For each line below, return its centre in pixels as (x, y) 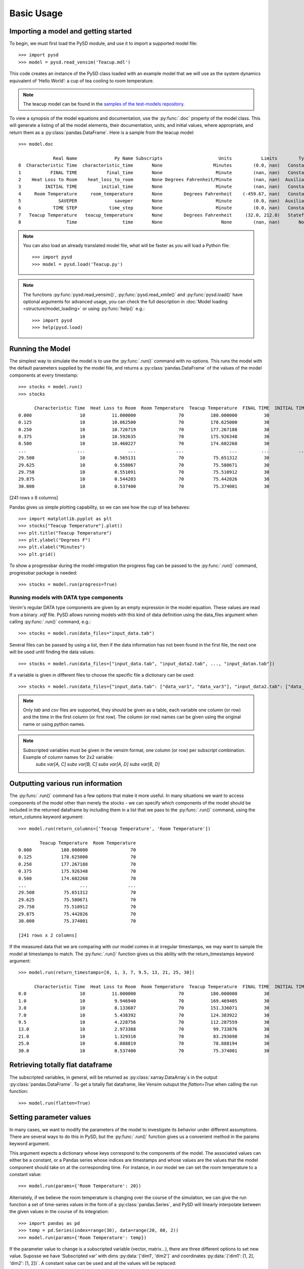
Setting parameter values (50, 1117)
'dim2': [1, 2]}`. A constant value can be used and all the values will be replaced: (93, 1263)
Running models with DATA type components (66, 597)
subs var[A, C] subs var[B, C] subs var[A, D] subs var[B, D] (98, 764)
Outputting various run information (66, 783)
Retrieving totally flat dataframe (61, 1065)
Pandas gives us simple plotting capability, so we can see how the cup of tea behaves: (100, 507)
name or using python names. (54, 724)
